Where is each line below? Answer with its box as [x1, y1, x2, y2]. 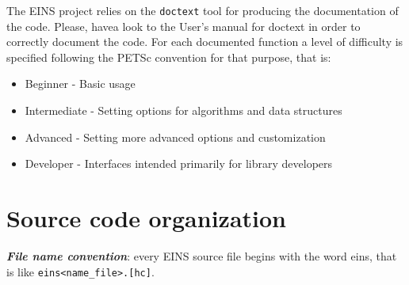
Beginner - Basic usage [25, 75, 136, 92]
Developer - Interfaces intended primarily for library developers [25, 155, 333, 172]
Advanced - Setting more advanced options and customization [25, 128, 326, 145]
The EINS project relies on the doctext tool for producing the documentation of [6, 2, 399, 18]
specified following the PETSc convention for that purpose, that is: [6, 48, 331, 65]
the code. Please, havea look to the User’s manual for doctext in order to [6, 17, 361, 34]
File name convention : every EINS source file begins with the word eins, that [6, 247, 397, 264]
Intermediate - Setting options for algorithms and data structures [25, 102, 342, 119]
